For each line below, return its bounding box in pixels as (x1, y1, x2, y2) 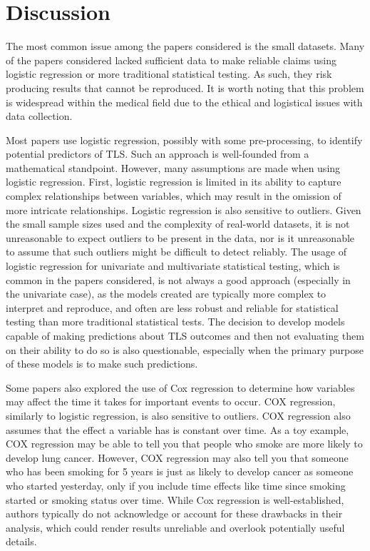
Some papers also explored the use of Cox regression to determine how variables (6, 380, 355, 395)
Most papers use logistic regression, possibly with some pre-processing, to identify (6, 132, 363, 147)
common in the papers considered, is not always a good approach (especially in (6, 272, 351, 287)
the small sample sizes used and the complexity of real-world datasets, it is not (6, 216, 350, 231)
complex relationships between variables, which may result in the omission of (6, 188, 341, 203)
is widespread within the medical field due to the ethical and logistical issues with (6, 94, 363, 109)
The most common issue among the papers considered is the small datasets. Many (6, 39, 365, 54)
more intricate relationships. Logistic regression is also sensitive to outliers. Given (6, 202, 361, 217)
